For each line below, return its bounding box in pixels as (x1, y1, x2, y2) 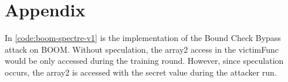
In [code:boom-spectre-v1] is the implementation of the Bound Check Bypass (5, 32, 281, 44)
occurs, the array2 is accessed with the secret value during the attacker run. (5, 66, 277, 78)
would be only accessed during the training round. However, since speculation (5, 54, 284, 67)
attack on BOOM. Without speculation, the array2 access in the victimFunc (5, 43, 279, 55)
